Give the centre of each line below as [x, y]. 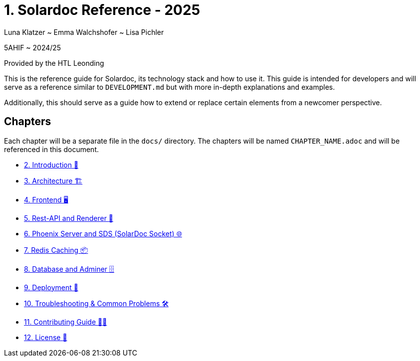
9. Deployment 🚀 [51, 287]
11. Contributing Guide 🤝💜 [66, 322]
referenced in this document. [52, 149]
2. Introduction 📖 [51, 165]
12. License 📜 [46, 337]
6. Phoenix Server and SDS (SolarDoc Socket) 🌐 [103, 233]
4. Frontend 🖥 [46, 199]
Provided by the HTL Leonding [54, 63]
